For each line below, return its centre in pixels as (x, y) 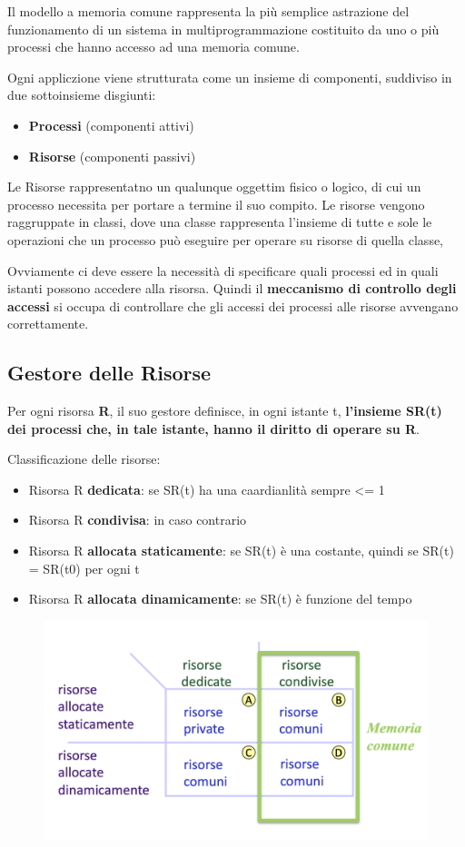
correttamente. (48, 324)
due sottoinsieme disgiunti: (82, 95)
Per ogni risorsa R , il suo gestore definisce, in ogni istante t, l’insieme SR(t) (225, 411)
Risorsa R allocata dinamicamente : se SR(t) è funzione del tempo (220, 599)
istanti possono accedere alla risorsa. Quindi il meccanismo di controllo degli (232, 288)
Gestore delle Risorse (109, 373)
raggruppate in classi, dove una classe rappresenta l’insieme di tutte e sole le (220, 222)
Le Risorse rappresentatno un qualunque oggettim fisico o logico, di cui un (214, 187)
